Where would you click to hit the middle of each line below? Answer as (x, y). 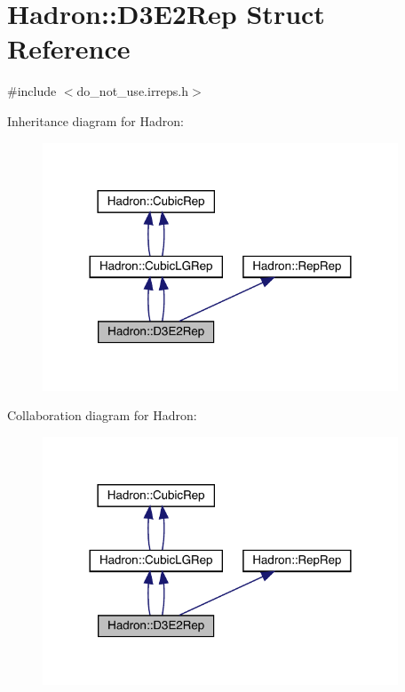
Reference (69, 48)
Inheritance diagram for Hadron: (95, 120)
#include (32, 91)
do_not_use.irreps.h (133, 91)
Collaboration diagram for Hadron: (102, 415)
